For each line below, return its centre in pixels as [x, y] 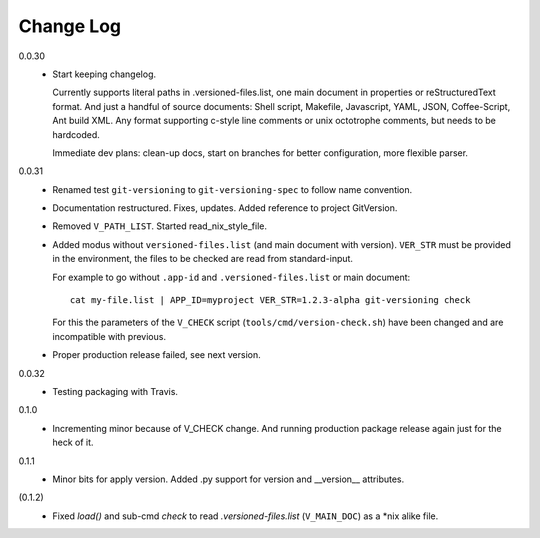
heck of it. [73, 442]
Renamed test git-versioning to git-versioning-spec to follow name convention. [232, 189]
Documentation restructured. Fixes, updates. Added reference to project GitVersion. [225, 208]
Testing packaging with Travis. [115, 391]
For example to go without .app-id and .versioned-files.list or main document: [231, 277]
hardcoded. [76, 134]
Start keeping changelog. [104, 74]
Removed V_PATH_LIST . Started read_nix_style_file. [160, 226]
